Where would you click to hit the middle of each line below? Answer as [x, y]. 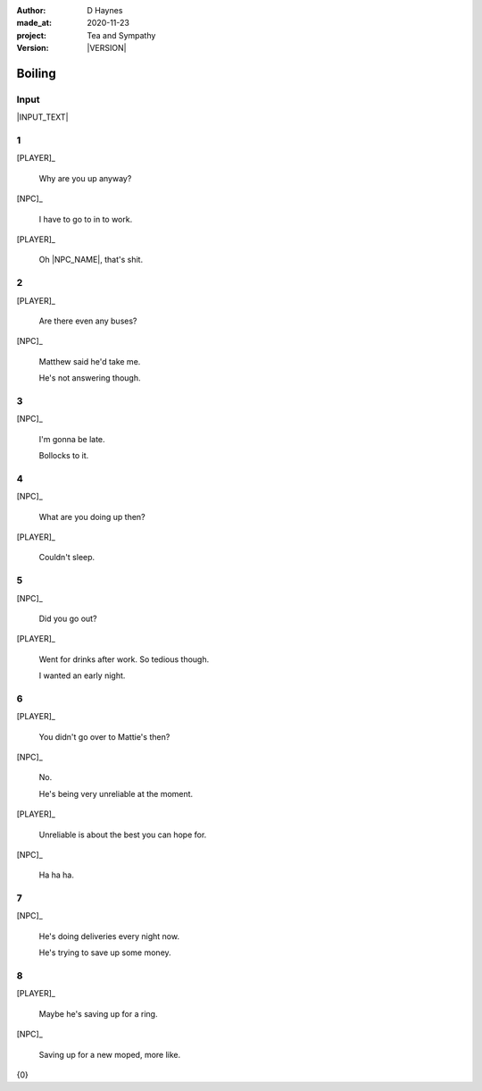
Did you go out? [68, 618]
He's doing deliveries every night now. [109, 936]
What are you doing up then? [92, 516]
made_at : [34, 23]
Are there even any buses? [88, 321]
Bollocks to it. [64, 456]
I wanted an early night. [82, 676]
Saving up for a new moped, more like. [110, 1054]
